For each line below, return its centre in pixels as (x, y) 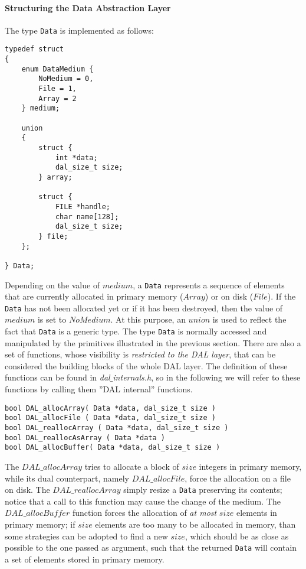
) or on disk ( (229, 296)
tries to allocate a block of (132, 466)
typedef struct (34, 49)
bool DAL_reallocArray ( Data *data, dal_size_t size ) (117, 427)
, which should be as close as (237, 536)
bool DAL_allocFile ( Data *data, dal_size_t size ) (110, 418)
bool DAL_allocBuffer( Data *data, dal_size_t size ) (113, 448)
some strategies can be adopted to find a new (86, 536)
